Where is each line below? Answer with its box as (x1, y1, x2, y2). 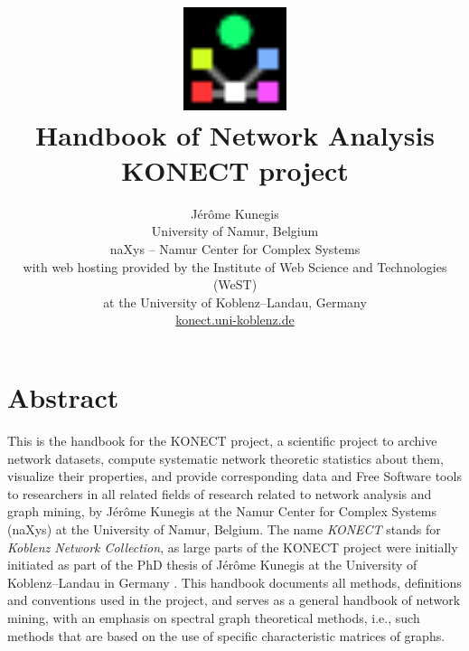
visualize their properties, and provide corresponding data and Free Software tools (7, 467, 462, 486)
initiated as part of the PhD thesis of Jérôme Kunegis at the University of (7, 555, 417, 574)
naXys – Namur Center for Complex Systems (109, 240, 361, 259)
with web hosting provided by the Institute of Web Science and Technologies (23, 257, 447, 276)
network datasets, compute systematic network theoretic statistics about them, (7, 448, 444, 467)
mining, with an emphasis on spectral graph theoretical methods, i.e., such (7, 608, 420, 627)
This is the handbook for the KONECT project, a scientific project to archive (7, 430, 437, 449)
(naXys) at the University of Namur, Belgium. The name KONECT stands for (7, 519, 441, 538)
